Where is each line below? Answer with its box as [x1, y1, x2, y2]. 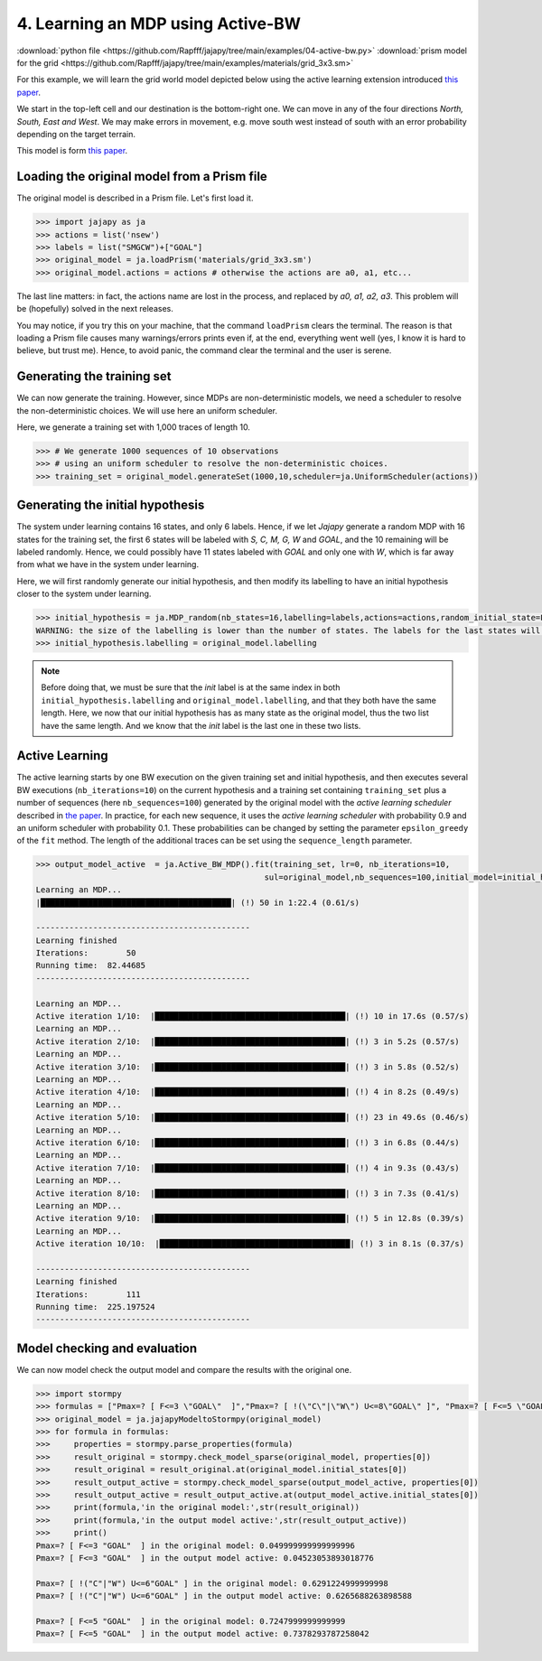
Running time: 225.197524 [35, 1302, 155, 1312]
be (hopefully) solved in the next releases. [16, 303, 173, 314]
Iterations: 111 [35, 1289, 142, 1300]
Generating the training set [16, 369, 172, 384]
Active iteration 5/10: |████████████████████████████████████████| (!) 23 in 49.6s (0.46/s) [35, 1112, 470, 1123]
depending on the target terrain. [16, 128, 135, 139]
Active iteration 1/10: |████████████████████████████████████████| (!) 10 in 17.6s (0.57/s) [35, 1012, 470, 1022]
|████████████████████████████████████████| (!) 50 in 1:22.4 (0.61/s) [35, 897, 360, 908]
